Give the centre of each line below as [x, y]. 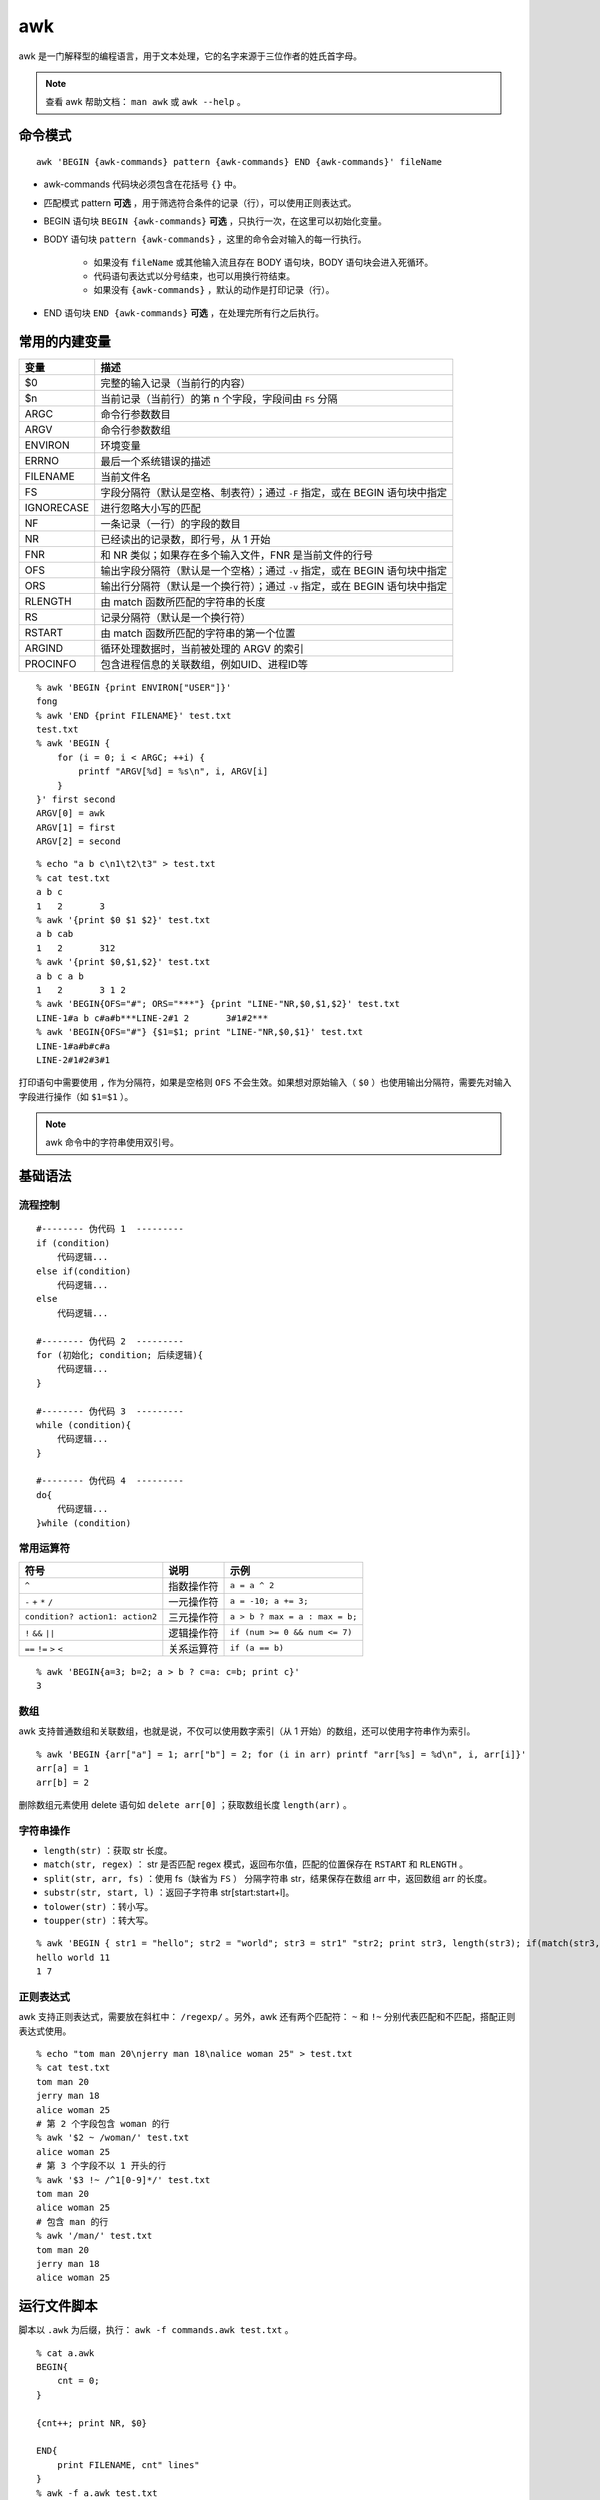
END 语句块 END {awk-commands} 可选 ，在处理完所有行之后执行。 [184, 312]
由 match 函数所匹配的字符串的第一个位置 [198, 633]
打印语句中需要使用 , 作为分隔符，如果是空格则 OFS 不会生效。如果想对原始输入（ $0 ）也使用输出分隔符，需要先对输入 [265, 1082]
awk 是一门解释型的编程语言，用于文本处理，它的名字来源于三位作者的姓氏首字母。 [190, 56]
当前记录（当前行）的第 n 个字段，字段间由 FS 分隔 [219, 398]
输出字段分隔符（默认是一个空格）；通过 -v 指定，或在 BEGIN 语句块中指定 [273, 570]
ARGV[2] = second [78, 841]
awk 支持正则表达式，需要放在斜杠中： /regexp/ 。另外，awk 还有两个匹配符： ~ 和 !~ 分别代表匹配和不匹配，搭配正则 [267, 2017]
